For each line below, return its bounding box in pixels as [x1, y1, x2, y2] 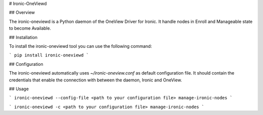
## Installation [9, 34, 38, 40]
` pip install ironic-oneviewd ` [9, 53, 89, 58]
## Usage [9, 86, 29, 92]
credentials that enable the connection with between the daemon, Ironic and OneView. [9, 77, 182, 83]
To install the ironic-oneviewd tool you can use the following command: [9, 43, 152, 49]
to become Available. [9, 25, 51, 31]
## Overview [9, 10, 35, 16]
